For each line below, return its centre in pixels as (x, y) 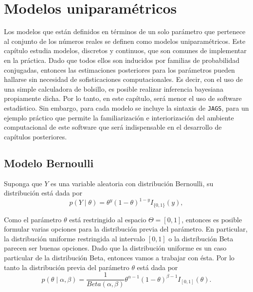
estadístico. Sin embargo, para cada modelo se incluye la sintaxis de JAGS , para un (126, 107)
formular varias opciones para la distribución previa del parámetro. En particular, (126, 229)
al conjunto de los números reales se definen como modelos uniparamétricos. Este (125, 41)
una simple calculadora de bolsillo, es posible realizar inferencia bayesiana (114, 88)
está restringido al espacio (108, 219)
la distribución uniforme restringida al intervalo (75, 238)
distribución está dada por (43, 193)
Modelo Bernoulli (49, 163)
